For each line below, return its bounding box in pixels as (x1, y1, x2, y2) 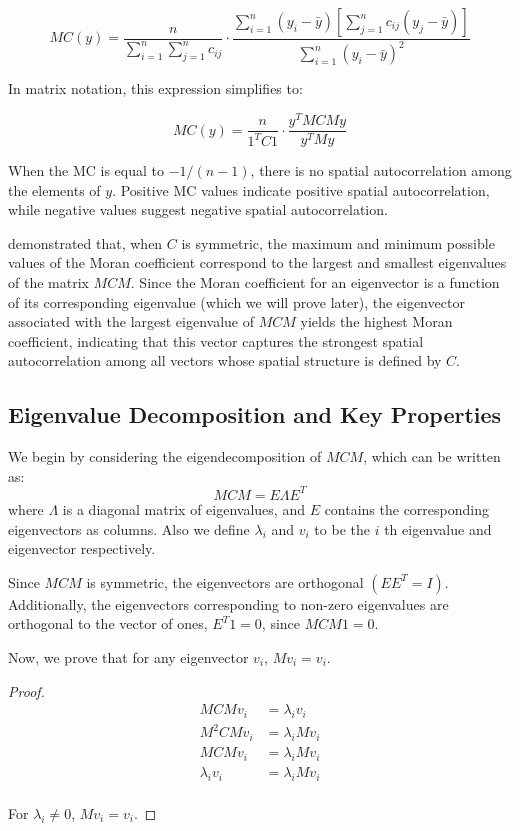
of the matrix (8, 272, 89, 293)
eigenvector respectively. (8, 538, 156, 559)
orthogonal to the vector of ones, (8, 613, 208, 634)
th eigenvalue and (384, 518, 492, 539)
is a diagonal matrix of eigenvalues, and (62, 498, 305, 519)
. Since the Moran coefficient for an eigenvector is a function (130, 272, 500, 293)
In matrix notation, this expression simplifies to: (8, 78, 303, 99)
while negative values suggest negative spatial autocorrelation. (8, 199, 388, 220)
